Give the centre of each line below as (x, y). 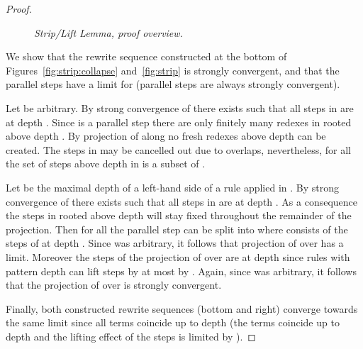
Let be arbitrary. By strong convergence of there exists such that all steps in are (180, 107)
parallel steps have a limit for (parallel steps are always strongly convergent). (173, 84)
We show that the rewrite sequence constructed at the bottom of (146, 56)
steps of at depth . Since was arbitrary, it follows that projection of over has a (175, 243)
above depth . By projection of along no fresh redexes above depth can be (166, 136)
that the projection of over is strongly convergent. (114, 285)
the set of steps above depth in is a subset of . (106, 164)
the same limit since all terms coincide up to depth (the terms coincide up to (173, 322)
